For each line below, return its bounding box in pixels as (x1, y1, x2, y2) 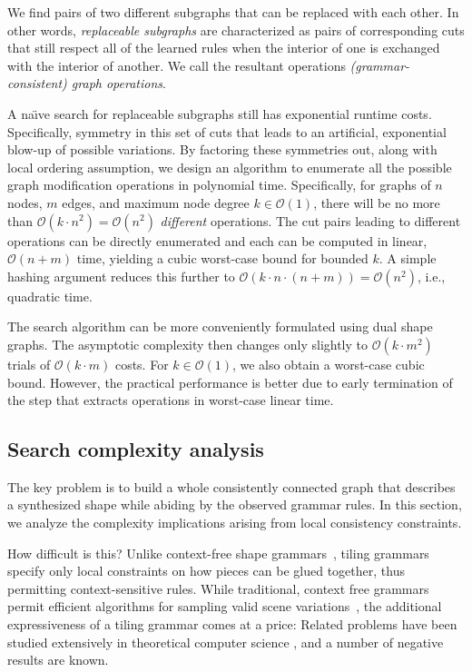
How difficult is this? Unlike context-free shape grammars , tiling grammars (7, 543, 429, 562)
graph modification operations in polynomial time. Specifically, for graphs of (7, 175, 431, 194)
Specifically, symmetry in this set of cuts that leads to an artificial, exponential (7, 122, 447, 141)
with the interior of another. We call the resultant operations (7, 55, 346, 74)
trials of (7, 354, 51, 373)
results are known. (7, 650, 109, 669)
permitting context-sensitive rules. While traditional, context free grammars (7, 578, 429, 598)
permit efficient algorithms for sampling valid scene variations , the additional (7, 597, 442, 616)
